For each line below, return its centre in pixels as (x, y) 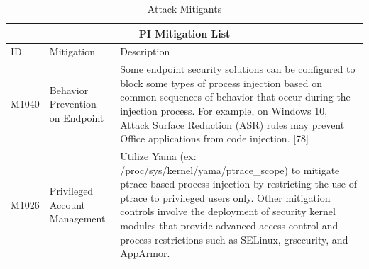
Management (77, 218)
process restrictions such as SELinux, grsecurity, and (234, 239)
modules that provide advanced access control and (229, 225)
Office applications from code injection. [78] (214, 138)
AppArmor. (145, 253)
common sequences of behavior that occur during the (235, 97)
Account (67, 204)
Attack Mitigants (184, 8)
